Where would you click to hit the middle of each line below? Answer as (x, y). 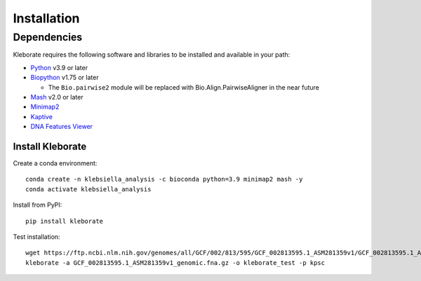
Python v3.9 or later (59, 67)
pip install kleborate (65, 221)
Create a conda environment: (55, 163)
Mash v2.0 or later (57, 97)
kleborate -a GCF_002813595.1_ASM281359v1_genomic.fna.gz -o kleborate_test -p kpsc (175, 262)
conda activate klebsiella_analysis (88, 189)
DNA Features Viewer (62, 127)
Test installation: (36, 237)
